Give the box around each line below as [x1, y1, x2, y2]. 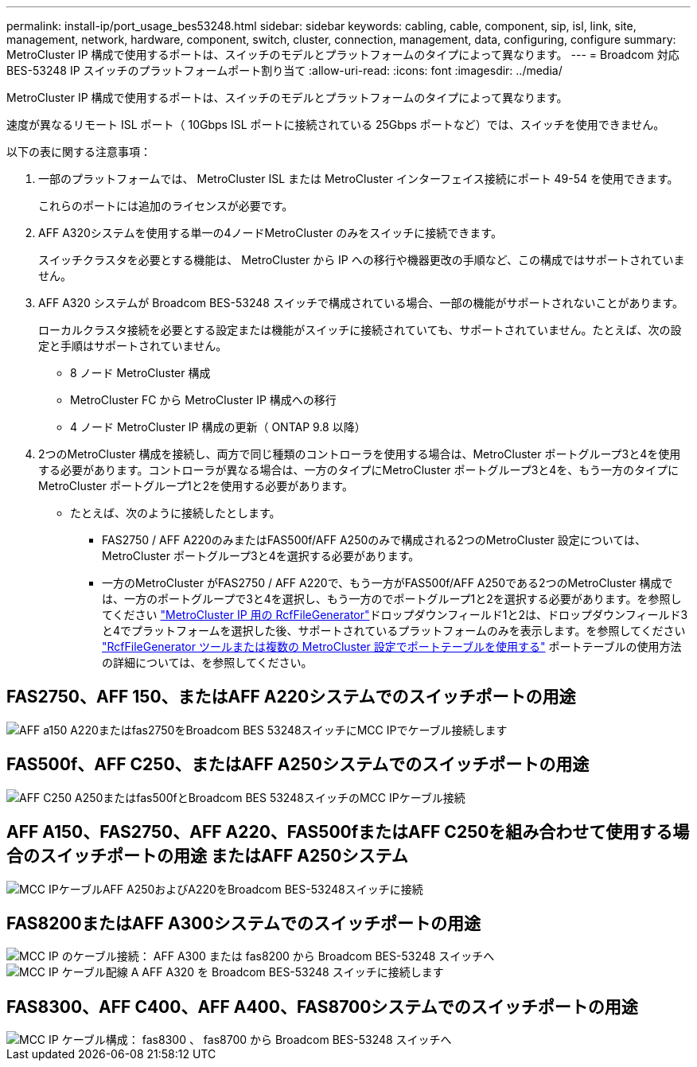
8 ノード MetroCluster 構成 [70, 366, 211, 380]
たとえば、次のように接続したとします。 [70, 506, 281, 520]
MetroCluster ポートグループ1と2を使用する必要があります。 [38, 479, 353, 493]
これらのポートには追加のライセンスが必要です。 [38, 199, 294, 212]
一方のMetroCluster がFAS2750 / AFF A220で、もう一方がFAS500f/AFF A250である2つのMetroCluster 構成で [102, 576, 673, 590]
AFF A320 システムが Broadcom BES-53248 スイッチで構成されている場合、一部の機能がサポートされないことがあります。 [38, 296, 684, 310]
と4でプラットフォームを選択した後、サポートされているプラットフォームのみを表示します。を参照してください [102, 624, 686, 637]
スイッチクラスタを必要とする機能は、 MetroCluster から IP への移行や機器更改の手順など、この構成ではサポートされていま [38, 253, 685, 267]
